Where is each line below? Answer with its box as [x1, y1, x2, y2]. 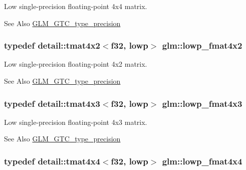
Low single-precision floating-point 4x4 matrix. [4, 1, 147, 11]
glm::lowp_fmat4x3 [162, 97, 242, 109]
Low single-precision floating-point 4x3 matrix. [4, 116, 147, 127]
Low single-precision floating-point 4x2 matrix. [4, 59, 147, 69]
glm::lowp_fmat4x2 [162, 39, 242, 52]
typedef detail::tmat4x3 [4, 97, 100, 109]
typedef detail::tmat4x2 [4, 39, 100, 52]
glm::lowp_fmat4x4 [162, 154, 242, 167]
